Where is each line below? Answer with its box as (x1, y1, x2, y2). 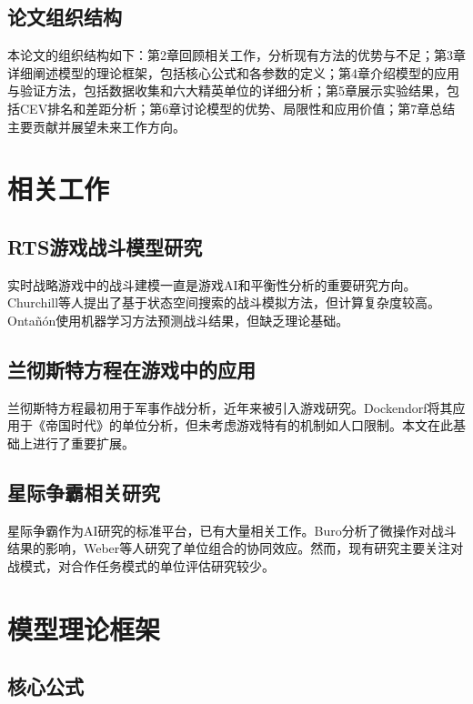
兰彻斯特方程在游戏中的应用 (7, 355, 256, 383)
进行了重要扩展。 (32, 433, 135, 452)
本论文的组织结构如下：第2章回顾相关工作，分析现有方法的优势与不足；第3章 (7, 45, 466, 65)
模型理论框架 (7, 609, 161, 647)
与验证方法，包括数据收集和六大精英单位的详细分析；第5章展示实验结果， (7, 81, 447, 100)
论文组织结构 (7, 3, 122, 31)
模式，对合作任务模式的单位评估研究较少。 (19, 556, 275, 575)
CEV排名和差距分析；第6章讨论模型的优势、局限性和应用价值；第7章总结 (19, 98, 456, 117)
